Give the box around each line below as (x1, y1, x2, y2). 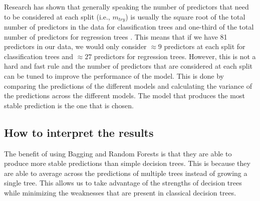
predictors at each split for (164, 41, 245, 52)
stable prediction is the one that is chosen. (4, 100, 134, 110)
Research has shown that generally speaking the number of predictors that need (4, 2, 249, 12)
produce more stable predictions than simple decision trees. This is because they (4, 158, 250, 168)
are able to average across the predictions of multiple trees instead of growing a (4, 167, 247, 178)
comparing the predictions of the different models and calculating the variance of (4, 80, 252, 91)
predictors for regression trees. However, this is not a (94, 51, 256, 61)
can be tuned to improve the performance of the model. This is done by (4, 71, 224, 81)
